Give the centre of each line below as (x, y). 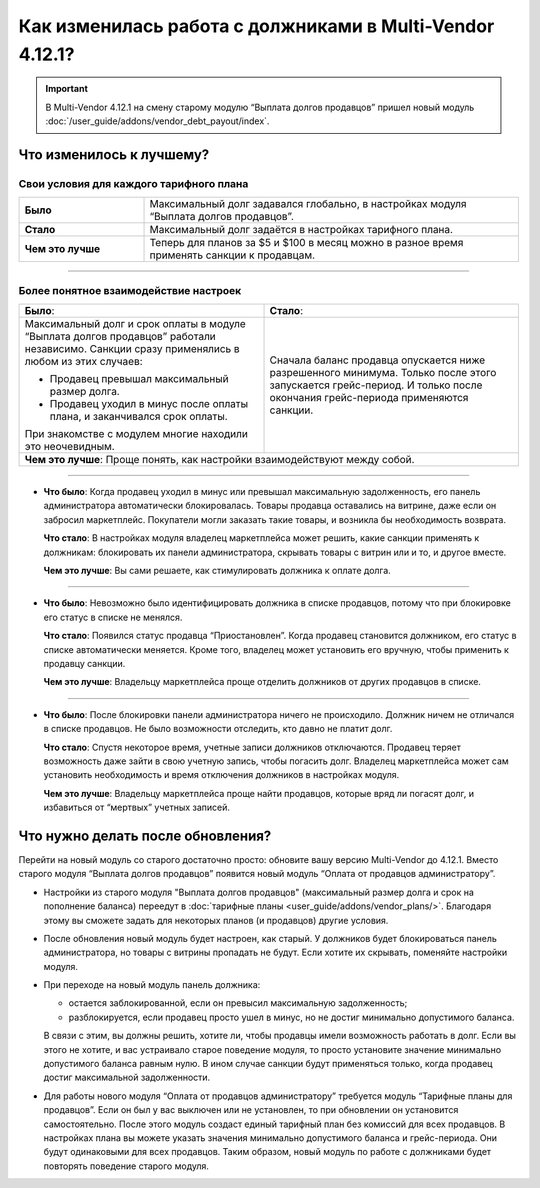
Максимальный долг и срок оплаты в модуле (135, 324)
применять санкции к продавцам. (232, 255)
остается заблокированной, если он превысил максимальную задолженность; (238, 1003)
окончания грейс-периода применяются (369, 398)
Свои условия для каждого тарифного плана (133, 183)
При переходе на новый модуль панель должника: (152, 985)
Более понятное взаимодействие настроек (130, 290)
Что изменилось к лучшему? (114, 154)
